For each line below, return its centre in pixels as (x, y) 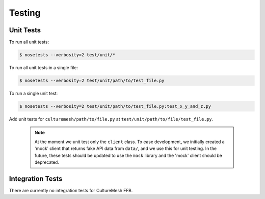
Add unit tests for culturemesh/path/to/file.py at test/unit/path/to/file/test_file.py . (111, 119)
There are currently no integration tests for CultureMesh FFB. (71, 190)
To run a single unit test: (34, 93)
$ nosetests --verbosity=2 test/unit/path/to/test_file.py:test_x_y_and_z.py (115, 106)
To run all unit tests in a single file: (43, 68)
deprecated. (47, 162)
